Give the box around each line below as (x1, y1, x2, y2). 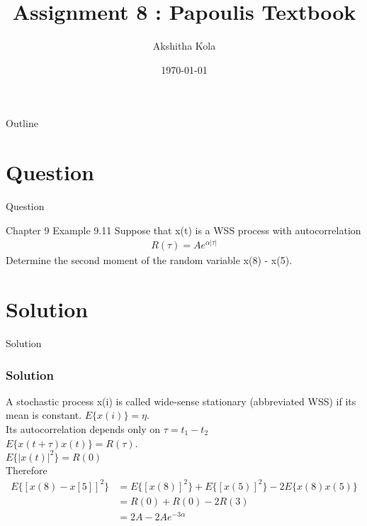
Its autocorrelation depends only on (6, 421, 161, 436)
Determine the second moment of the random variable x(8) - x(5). (6, 253, 293, 268)
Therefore (6, 462, 47, 477)
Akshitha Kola (152, 38, 216, 53)
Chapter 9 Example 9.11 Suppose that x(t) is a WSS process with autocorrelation (6, 222, 361, 237)
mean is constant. (6, 407, 82, 422)
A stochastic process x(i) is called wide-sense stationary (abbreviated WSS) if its (6, 393, 356, 408)
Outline (6, 116, 38, 131)
